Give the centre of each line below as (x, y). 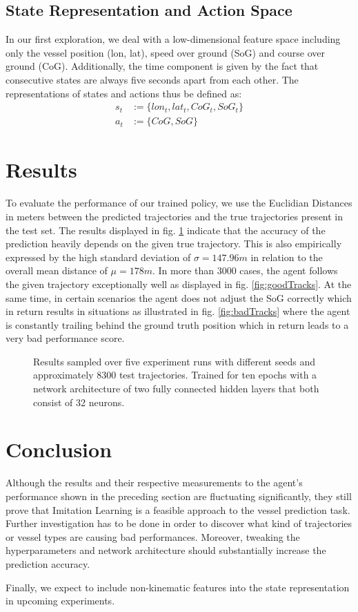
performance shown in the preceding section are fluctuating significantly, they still (179, 496)
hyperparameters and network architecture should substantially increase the (166, 550)
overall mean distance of (57, 270)
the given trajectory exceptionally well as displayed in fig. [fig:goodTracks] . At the (179, 284)
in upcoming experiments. (60, 601)
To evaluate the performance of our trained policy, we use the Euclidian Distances (179, 203)
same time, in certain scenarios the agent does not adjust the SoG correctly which (179, 297)
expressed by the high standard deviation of (98, 257)
